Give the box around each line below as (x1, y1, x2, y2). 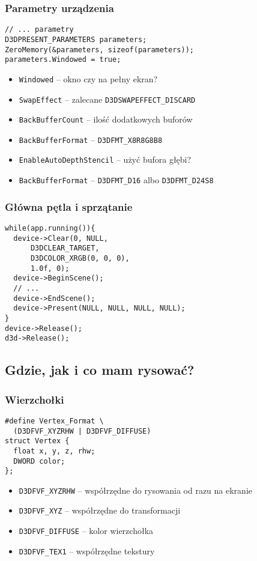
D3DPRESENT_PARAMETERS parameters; (5, 35, 147, 44)
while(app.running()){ (5, 224, 95, 232)
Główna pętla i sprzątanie (5, 199, 133, 214)
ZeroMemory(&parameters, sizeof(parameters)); (5, 45, 194, 54)
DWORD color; (13, 456, 65, 465)
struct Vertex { (5, 437, 70, 446)
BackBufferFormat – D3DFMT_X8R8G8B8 (19, 133, 163, 145)
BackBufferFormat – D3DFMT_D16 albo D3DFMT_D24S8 (19, 174, 214, 186)
